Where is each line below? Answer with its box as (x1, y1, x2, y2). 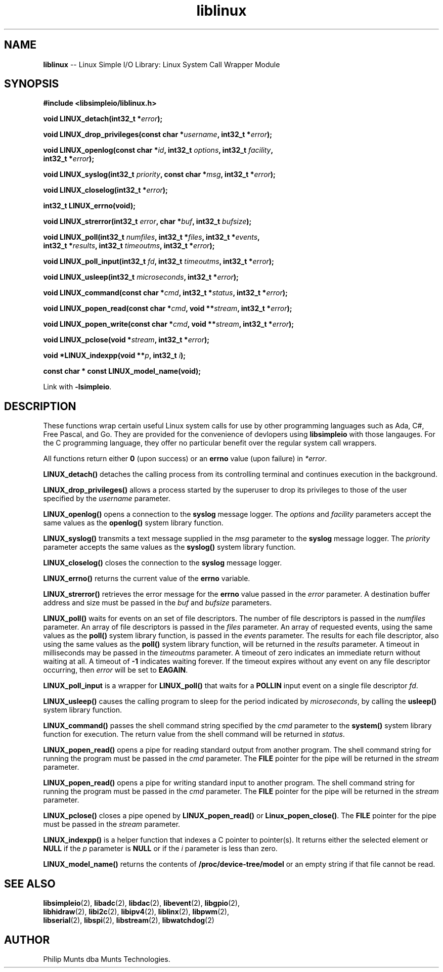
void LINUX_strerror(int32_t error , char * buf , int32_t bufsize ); (43, 217, 252, 226)
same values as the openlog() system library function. (43, 518, 224, 527)
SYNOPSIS (4, 77, 59, 91)
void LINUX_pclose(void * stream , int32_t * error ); (43, 335, 209, 344)
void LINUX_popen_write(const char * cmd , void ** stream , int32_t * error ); (43, 320, 294, 329)
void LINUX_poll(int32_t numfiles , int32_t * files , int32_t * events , (43, 233, 260, 242)
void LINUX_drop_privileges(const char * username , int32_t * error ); (43, 130, 273, 139)
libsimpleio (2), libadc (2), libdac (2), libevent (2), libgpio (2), (43, 899, 240, 908)
